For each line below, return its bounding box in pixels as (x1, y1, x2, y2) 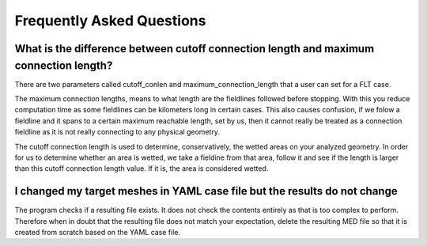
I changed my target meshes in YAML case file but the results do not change (14, 184, 399, 198)
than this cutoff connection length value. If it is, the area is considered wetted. (14, 164, 269, 173)
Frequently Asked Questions (14, 12, 206, 29)
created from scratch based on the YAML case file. (14, 228, 181, 237)
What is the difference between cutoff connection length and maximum (14, 42, 375, 55)
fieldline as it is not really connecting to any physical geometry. (14, 127, 221, 137)
